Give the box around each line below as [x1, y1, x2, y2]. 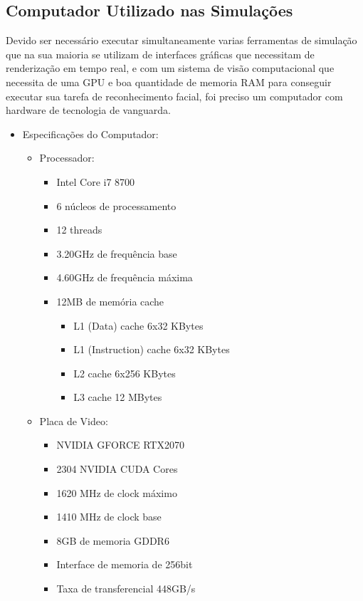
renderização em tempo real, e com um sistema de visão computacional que [6, 61, 335, 75]
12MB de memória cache [56, 293, 164, 308]
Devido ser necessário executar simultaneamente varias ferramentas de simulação [6, 33, 357, 48]
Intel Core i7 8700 [56, 174, 135, 189]
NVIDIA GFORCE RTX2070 [56, 437, 184, 452]
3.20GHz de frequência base [56, 246, 177, 261]
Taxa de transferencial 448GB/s [56, 581, 196, 596]
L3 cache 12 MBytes [73, 390, 162, 404]
